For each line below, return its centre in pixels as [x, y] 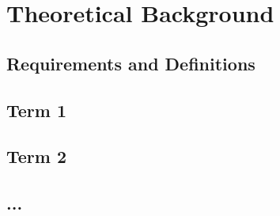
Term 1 [37, 110]
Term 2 [37, 156]
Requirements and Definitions [131, 63]
